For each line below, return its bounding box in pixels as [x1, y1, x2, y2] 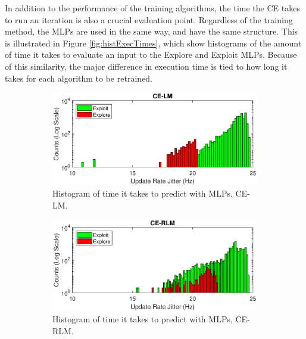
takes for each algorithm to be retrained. [5, 71, 152, 84]
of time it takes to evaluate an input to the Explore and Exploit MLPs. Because [5, 48, 297, 61]
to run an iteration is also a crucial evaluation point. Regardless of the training [5, 13, 293, 26]
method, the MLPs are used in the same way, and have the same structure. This [5, 25, 298, 38]
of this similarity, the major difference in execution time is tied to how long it [5, 60, 288, 72]
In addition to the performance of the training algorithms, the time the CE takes [5, 2, 300, 14]
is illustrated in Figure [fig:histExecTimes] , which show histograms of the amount [5, 36, 302, 49]
